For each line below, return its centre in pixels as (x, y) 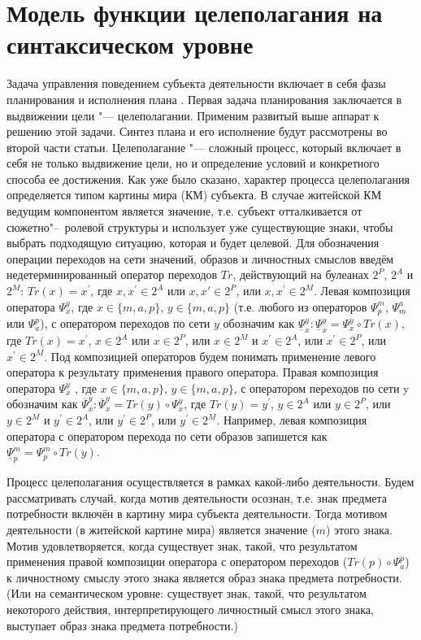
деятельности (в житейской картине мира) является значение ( (161, 530)
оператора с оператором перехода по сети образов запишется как (167, 435)
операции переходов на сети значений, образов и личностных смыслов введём (200, 258)
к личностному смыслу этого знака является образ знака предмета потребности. (204, 577)
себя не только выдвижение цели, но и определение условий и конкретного (193, 163)
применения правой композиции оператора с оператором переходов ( (177, 562)
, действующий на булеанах (301, 274)
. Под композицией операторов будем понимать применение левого (210, 356)
